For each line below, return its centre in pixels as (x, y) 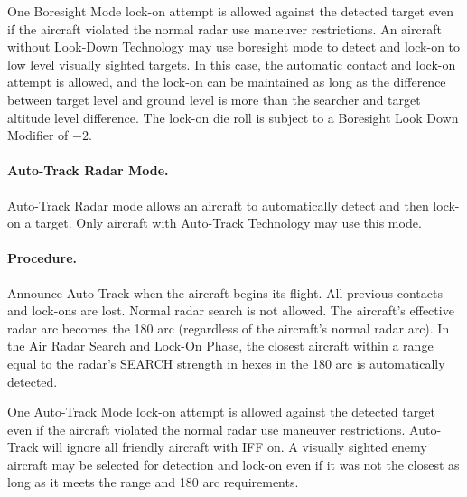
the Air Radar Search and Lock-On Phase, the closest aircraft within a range (220, 346)
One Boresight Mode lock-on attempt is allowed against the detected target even (230, 11)
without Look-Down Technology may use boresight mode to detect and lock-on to (234, 47)
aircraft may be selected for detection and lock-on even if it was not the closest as (233, 464)
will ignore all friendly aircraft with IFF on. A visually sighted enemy (235, 447)
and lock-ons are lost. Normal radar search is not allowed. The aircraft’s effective (231, 310)
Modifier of (38, 135)
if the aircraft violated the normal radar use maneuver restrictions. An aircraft (224, 28)
